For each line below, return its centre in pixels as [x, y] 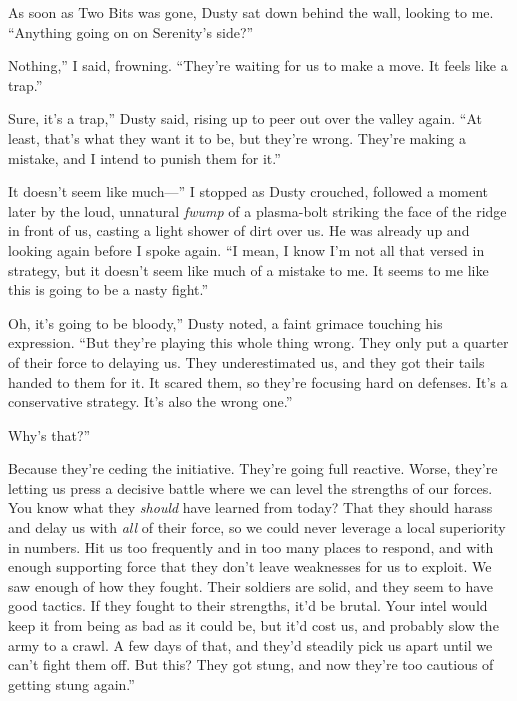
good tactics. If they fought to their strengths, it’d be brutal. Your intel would [248, 605]
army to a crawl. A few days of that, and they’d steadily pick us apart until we [250, 644]
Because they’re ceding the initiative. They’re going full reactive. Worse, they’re [253, 468]
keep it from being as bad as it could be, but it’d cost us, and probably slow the [253, 625]
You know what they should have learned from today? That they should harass [250, 507]
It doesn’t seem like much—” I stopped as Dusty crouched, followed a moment [248, 191]
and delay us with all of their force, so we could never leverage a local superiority [257, 527]
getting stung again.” [71, 683]
